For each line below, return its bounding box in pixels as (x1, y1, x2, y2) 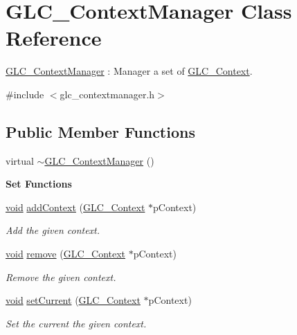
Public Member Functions (6, 120, 195, 142)
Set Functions (6, 176, 72, 191)
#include (6, 87, 44, 101)
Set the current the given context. (6, 316, 147, 330)
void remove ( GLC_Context (6, 246, 126, 261)
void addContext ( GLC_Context (6, 199, 145, 214)
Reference (6, 24, 102, 52)
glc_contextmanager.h (60, 87, 155, 101)
